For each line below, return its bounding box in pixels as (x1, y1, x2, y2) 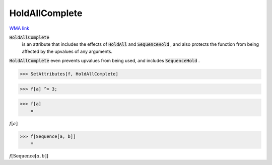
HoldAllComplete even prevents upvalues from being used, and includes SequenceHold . (9, 58, 200, 64)
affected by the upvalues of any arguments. (22, 48, 113, 54)
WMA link (9, 25, 30, 31)
